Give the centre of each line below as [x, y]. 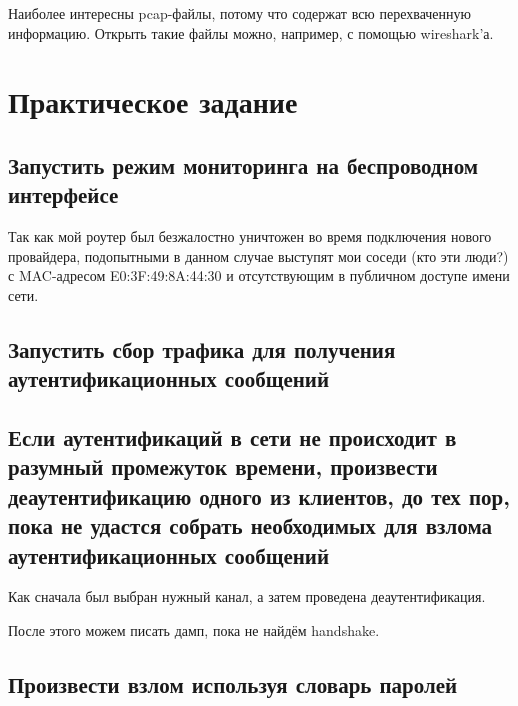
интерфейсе [63, 194]
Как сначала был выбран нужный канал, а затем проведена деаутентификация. [247, 596]
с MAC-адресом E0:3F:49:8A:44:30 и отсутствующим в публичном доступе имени [259, 275]
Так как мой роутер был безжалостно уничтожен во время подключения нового [250, 236]
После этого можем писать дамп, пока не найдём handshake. [194, 630]
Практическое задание [153, 101]
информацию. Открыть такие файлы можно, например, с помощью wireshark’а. [251, 32]
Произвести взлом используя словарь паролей [233, 684]
